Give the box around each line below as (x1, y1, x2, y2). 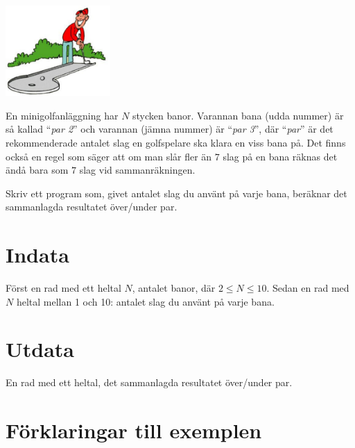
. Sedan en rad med (266, 281, 349, 295)
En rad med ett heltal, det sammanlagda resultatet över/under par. (6, 375, 293, 390)
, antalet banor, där (132, 281, 216, 295)
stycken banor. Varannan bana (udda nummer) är (132, 108, 344, 122)
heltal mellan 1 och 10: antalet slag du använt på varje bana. (16, 294, 275, 308)
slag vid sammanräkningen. (79, 163, 196, 177)
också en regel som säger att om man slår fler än (6, 149, 212, 163)
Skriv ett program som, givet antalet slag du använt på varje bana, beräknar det (6, 185, 347, 200)
